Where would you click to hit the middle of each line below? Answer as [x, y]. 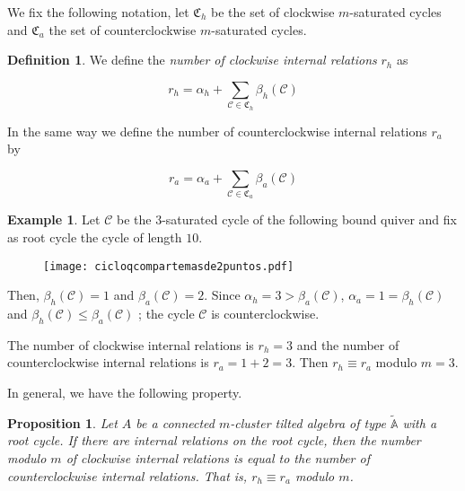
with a [420, 422]
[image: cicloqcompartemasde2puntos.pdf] [169, 266]
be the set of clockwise [272, 12]
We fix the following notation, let [98, 12]
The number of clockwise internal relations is [131, 344]
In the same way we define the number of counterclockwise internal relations [217, 131]
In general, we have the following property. [125, 393]
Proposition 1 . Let [62, 422]
